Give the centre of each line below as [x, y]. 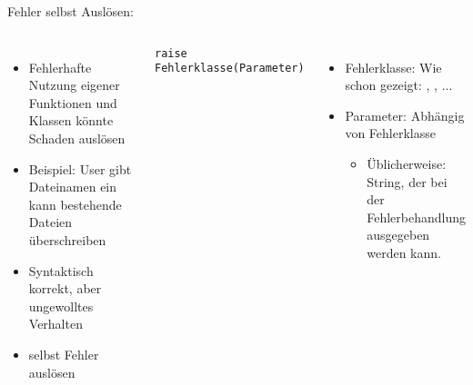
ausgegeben [398, 235]
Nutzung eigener [74, 85]
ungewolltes [61, 306]
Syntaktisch [61, 270]
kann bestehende [75, 204]
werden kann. [404, 252]
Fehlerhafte [60, 67]
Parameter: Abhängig [405, 115]
